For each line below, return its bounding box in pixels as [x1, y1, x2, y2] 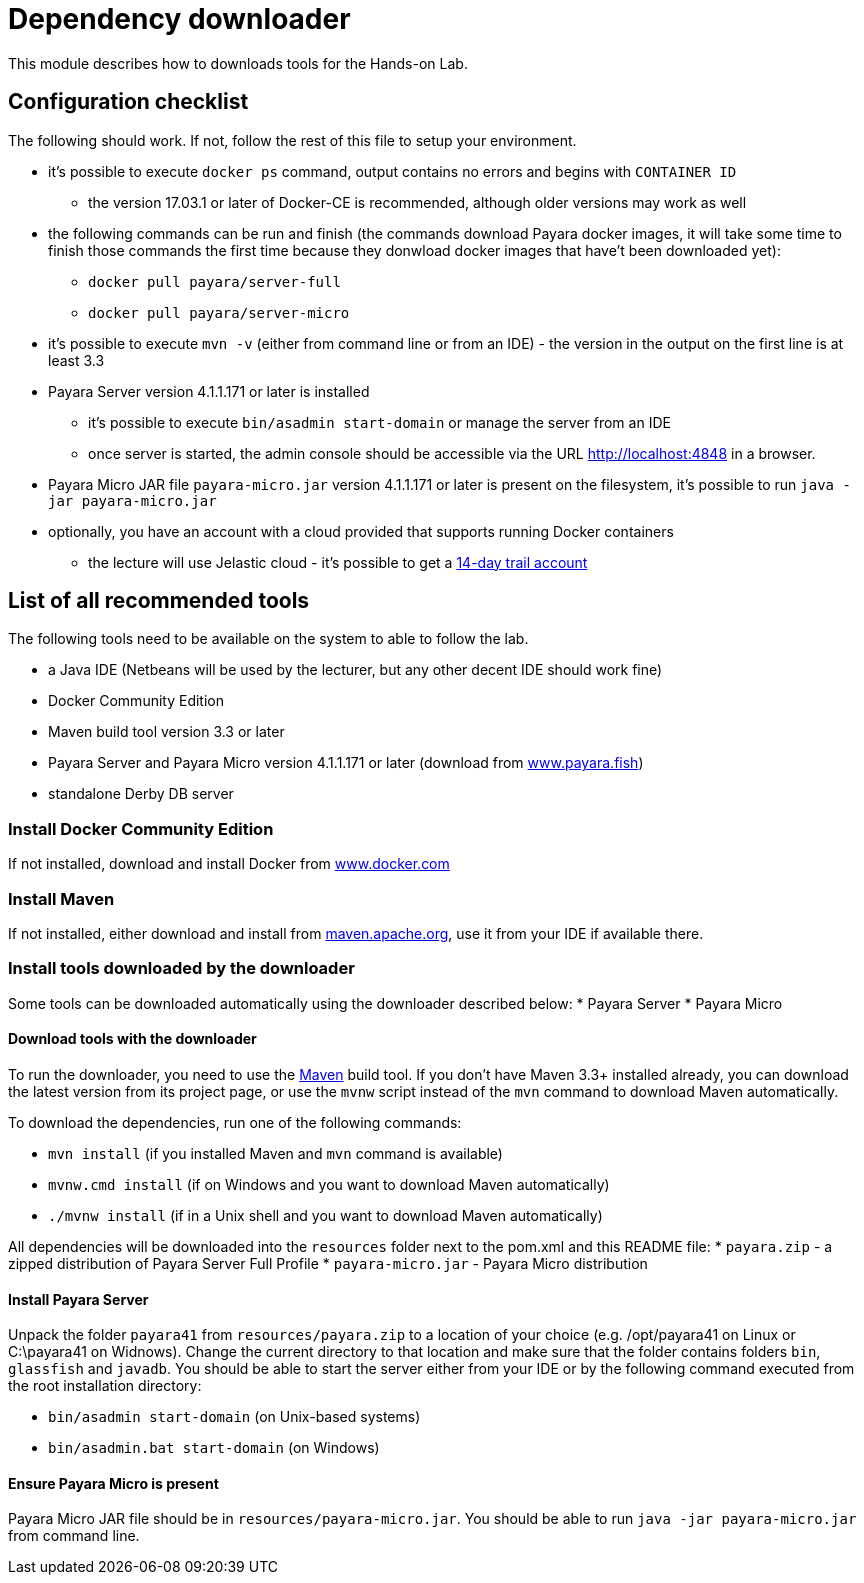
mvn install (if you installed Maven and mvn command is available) [48, 1144, 503, 1162]
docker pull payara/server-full [88, 273, 341, 290]
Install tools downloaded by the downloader [8, 958, 355, 979]
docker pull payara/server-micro [88, 304, 350, 321]
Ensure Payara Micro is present [8, 1474, 219, 1492]
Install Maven [8, 888, 115, 909]
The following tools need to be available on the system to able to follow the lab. [8, 630, 529, 648]
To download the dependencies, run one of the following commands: [8, 1113, 462, 1131]
